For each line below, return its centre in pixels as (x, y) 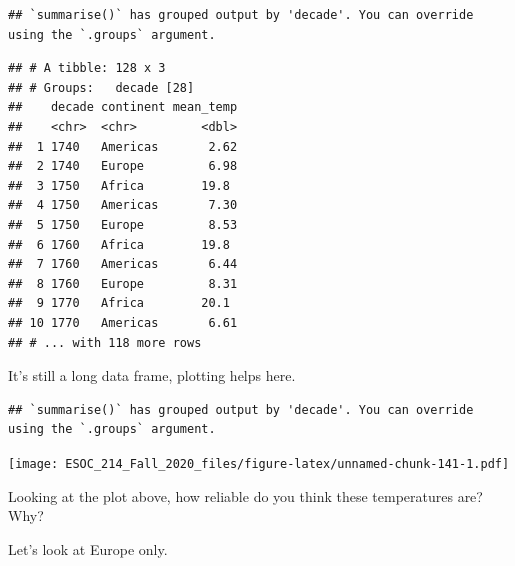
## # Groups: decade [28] (101, 87)
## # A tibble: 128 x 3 (87, 68)
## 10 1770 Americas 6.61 (123, 322)
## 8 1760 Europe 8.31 (123, 283)
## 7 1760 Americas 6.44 (123, 264)
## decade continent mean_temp (123, 107)
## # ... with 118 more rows (105, 342)
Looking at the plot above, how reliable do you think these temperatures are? (245, 495)
